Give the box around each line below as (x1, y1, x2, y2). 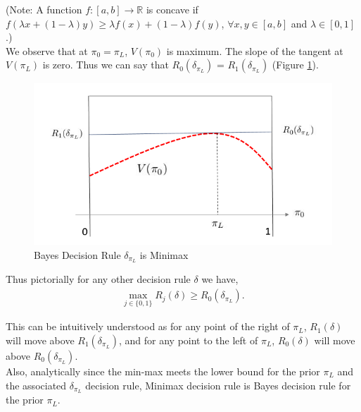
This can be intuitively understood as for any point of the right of (6, 319, 290, 334)
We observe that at (6, 43, 88, 58)
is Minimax (139, 247, 189, 262)
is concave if (146, 2, 198, 16)
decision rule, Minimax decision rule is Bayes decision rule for (85, 377, 351, 392)
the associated (6, 377, 67, 392)
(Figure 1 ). (272, 57, 319, 72)
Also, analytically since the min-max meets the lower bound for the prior (6, 363, 320, 378)
